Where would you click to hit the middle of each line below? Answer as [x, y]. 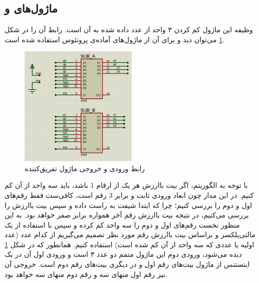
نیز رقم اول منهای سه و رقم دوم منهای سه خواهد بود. [86, 274]
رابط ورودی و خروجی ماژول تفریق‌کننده [85, 168]
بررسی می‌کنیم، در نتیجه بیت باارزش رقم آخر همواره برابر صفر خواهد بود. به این [127, 215]
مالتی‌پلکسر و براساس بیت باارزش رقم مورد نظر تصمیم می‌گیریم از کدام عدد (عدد [130, 234]
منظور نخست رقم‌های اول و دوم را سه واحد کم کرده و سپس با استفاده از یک [122, 224]
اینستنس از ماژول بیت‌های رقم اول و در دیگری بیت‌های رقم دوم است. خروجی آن [127, 264]
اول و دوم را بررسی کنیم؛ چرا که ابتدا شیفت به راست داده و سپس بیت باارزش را [128, 205]
